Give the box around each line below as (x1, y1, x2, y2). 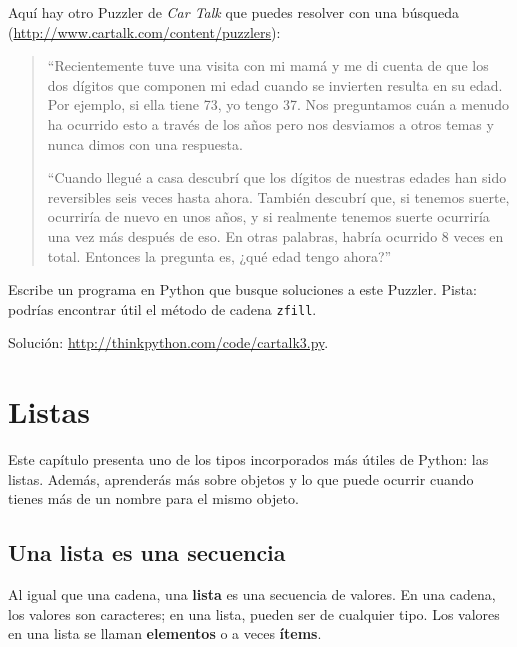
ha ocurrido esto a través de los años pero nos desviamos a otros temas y (47, 113, 494, 134)
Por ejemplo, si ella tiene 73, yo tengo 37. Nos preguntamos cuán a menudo (47, 94, 510, 115)
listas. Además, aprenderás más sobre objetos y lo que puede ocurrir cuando (8, 468, 474, 489)
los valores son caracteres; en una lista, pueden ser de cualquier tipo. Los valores (8, 603, 500, 624)
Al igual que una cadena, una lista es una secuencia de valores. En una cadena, (8, 584, 496, 605)
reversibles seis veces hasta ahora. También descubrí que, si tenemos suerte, (47, 186, 510, 207)
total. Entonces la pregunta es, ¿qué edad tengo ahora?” (47, 245, 392, 266)
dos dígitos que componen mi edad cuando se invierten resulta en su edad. (47, 74, 503, 95)
